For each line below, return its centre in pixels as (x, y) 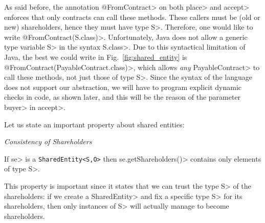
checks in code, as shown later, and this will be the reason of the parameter (123, 97)
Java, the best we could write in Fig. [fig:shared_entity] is (96, 57)
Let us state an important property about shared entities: (94, 124)
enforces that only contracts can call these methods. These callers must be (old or (132, 17)
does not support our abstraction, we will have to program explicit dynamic (123, 87)
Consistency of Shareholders (48, 141)
